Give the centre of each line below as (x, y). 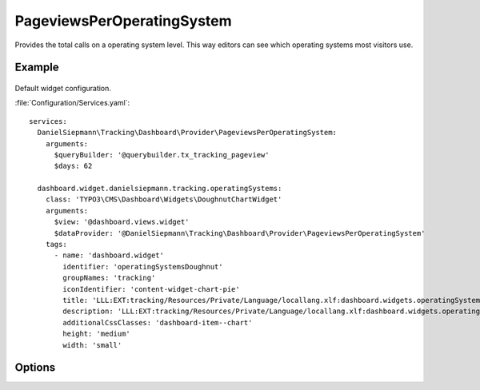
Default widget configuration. (63, 88)
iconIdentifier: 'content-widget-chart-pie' (151, 289)
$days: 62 (73, 166)
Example (37, 68)
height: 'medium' (97, 334)
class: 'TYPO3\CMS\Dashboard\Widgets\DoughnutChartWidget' (164, 199)
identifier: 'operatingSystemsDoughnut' (143, 267)
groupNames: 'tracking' (109, 278)
